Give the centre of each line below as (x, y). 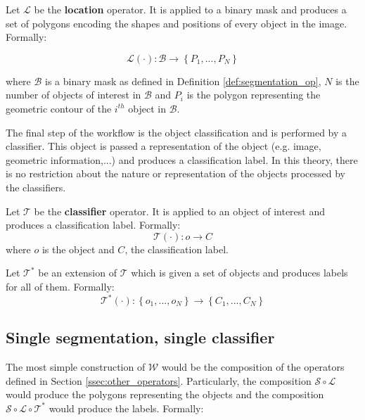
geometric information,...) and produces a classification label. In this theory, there (182, 159)
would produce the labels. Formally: (126, 408)
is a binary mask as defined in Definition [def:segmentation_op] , (183, 81)
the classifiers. (36, 187)
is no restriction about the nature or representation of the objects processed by (175, 173)
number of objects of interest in (73, 95)
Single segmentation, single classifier (140, 337)
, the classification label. (177, 249)
